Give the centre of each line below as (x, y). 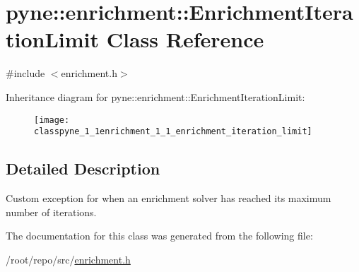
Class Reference (185, 39)
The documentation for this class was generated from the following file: (159, 236)
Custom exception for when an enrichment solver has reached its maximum (169, 198)
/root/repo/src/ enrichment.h (68, 259)
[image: (52, 120)
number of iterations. (51, 212)
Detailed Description (83, 168)
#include (25, 73)
